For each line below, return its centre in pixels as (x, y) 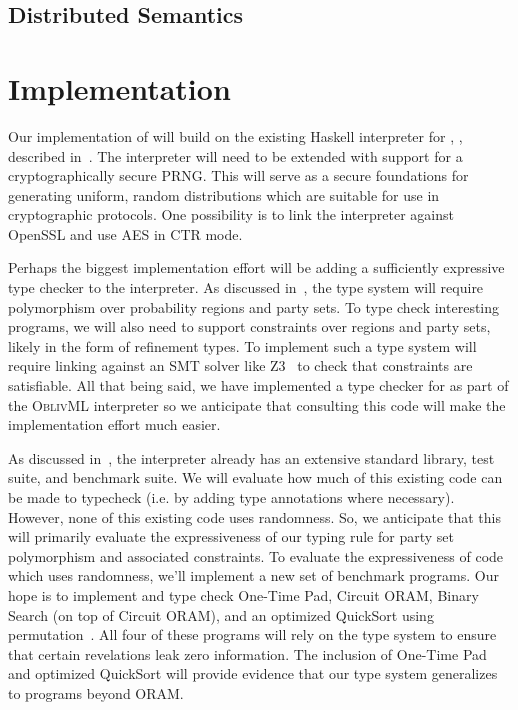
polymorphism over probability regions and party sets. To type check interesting (254, 306)
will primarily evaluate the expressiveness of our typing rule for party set (231, 536)
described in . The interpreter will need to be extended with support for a (235, 155)
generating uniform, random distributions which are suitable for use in (224, 194)
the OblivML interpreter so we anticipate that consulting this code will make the (257, 404)
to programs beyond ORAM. (96, 692)
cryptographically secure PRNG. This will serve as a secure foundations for (238, 175)
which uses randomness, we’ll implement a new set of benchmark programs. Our (254, 575)
